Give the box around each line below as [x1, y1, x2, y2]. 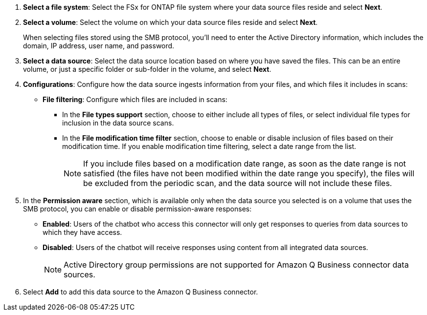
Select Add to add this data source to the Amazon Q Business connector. [23, 288, 258, 296]
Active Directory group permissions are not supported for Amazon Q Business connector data [64, 260, 409, 270]
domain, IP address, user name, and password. [23, 42, 175, 50]
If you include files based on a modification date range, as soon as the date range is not [83, 159, 406, 168]
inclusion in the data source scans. [62, 119, 174, 127]
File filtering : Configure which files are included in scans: [43, 95, 227, 104]
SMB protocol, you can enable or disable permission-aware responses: [23, 205, 252, 213]
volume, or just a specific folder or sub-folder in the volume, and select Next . [23, 65, 271, 73]
